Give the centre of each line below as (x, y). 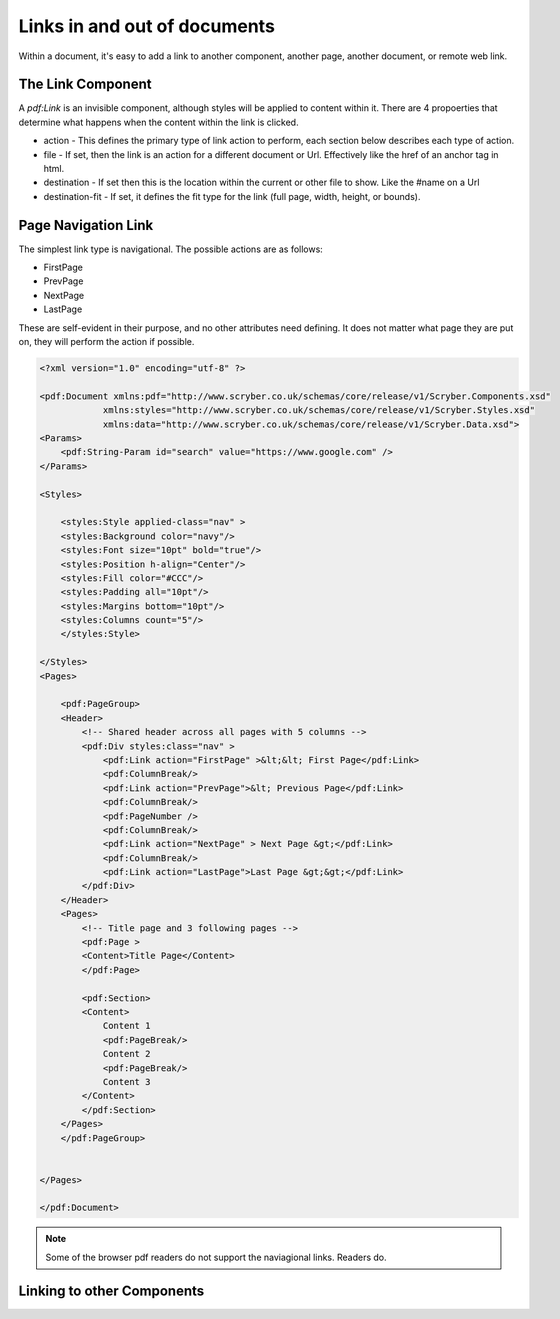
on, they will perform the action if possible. (106, 342)
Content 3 (126, 1081)
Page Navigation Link (86, 225)
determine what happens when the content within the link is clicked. (158, 122)
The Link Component (85, 84)
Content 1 (126, 1026)
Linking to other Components (111, 1290)
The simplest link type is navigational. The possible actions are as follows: (171, 249)
